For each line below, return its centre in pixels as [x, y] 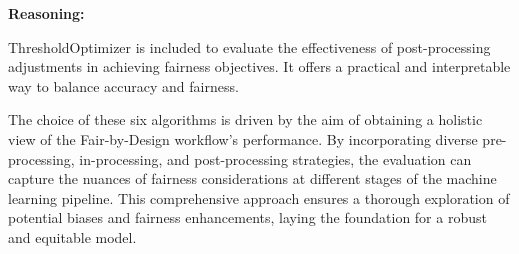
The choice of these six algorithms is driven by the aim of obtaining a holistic [245, 119]
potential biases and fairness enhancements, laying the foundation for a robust [247, 217]
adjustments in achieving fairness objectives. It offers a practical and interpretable [259, 66]
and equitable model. [72, 236]
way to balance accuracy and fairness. [123, 85]
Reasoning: [46, 13]
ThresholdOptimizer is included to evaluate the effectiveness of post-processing [249, 46]
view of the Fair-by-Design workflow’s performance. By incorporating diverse [243, 138]
